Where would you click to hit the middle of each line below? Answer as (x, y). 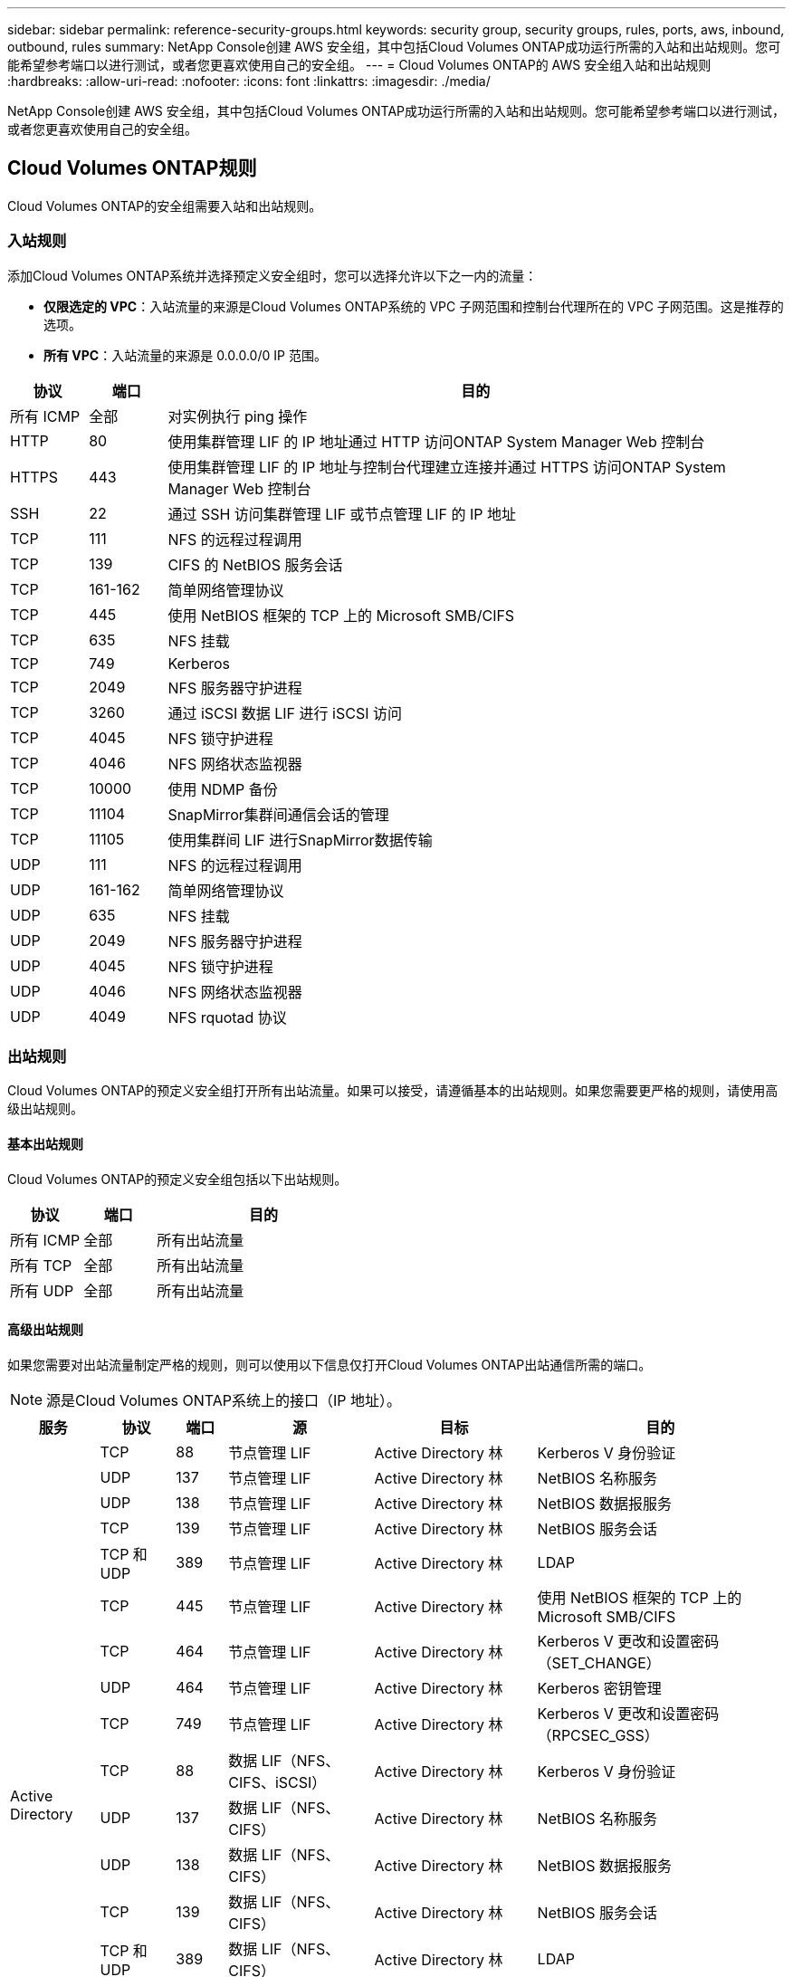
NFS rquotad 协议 (227, 1017)
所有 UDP (42, 1290)
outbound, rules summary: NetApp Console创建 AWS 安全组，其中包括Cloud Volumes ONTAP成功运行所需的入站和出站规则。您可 (394, 47)
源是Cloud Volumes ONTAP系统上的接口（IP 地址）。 (224, 1400)
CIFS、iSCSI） (277, 1782)
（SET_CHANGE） (599, 1662)
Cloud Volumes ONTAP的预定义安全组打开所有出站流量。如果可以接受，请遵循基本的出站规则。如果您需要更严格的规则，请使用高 (393, 1091)
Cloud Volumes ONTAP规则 (132, 168)
